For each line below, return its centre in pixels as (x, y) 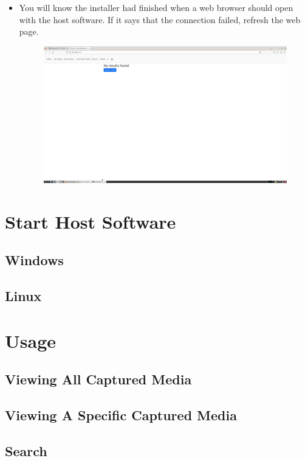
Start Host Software (91, 221)
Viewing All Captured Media (98, 379)
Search (26, 450)
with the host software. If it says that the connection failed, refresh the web (160, 19)
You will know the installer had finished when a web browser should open (156, 7)
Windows (34, 260)
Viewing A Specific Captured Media (121, 414)
